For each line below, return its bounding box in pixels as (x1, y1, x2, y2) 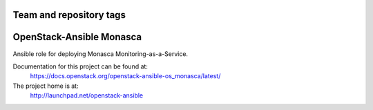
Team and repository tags (12, 9, 126, 21)
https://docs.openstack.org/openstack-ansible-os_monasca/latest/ (30, 72, 221, 80)
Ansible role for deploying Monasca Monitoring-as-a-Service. (12, 49, 189, 58)
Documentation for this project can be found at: (12, 62, 149, 71)
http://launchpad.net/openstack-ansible (30, 91, 144, 100)
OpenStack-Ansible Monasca (12, 31, 142, 43)
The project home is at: (12, 82, 79, 90)
